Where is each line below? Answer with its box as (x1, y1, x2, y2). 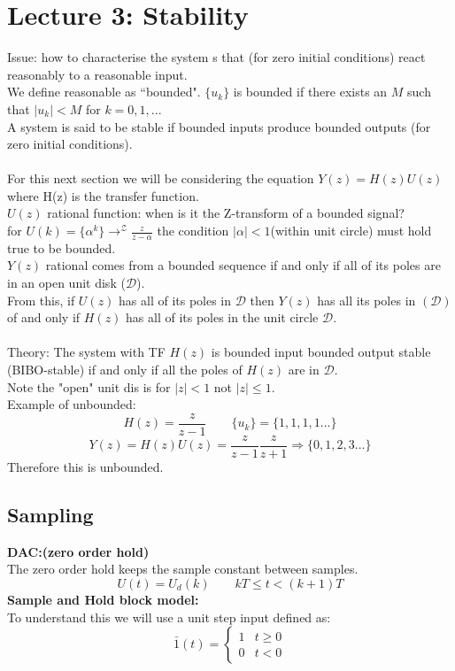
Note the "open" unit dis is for (7, 377, 171, 396)
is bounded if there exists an (233, 82, 388, 101)
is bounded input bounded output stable (211, 343, 431, 361)
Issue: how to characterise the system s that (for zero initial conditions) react (7, 48, 426, 66)
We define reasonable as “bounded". (7, 82, 201, 101)
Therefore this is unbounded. (7, 457, 164, 475)
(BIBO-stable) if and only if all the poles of (7, 360, 243, 379)
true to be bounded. (7, 238, 116, 257)
